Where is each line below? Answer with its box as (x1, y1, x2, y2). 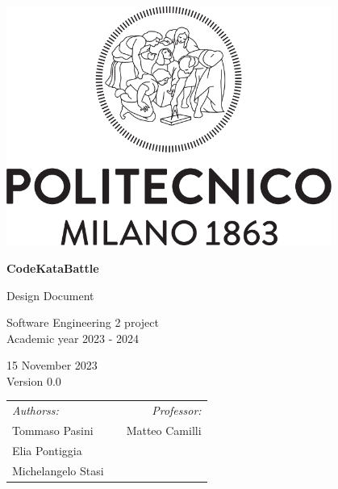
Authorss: (12, 402, 59, 419)
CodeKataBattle (6, 259, 99, 276)
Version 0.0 (6, 372, 61, 389)
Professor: (152, 402, 202, 419)
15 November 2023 (6, 357, 98, 374)
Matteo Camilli (126, 422, 202, 439)
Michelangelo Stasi (12, 462, 104, 479)
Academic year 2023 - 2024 (6, 329, 140, 346)
